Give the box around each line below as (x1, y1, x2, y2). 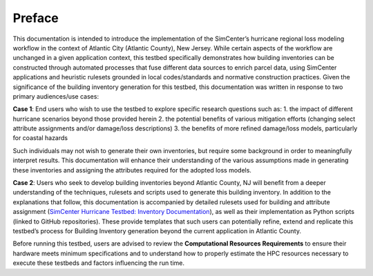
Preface (12, 10, 59, 26)
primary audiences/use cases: (12, 92, 99, 100)
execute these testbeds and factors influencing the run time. (12, 259, 185, 267)
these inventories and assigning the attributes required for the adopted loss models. (12, 166, 252, 174)
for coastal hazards (12, 134, 68, 142)
